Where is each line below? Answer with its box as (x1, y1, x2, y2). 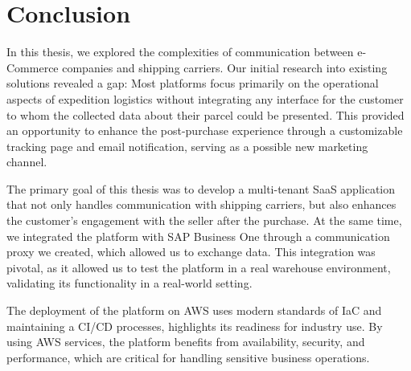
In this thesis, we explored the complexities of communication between (6, 43, 354, 60)
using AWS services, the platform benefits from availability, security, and (6, 333, 365, 350)
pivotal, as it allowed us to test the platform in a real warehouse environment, (6, 259, 391, 275)
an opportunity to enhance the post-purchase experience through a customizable (6, 122, 403, 139)
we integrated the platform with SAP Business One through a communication (6, 227, 390, 244)
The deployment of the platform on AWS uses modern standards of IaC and (6, 302, 382, 319)
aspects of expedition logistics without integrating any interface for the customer (6, 90, 404, 107)
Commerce (6, 59, 59, 75)
